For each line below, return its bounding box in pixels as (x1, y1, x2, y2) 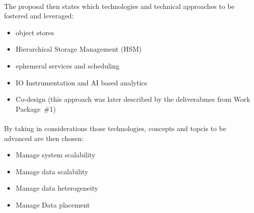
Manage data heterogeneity (15, 183, 98, 193)
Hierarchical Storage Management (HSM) (15, 44, 142, 54)
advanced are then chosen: (4, 133, 84, 143)
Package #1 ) (15, 103, 56, 114)
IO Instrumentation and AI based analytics (15, 77, 147, 87)
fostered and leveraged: (4, 10, 74, 21)
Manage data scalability (15, 166, 88, 176)
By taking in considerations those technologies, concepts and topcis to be (4, 123, 226, 133)
